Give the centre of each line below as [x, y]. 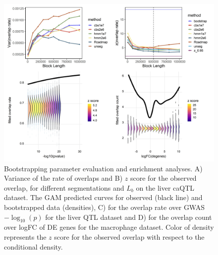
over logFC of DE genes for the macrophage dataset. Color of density [109, 227]
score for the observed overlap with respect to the [129, 236]
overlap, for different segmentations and [64, 187]
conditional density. [33, 246]
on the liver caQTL [165, 187]
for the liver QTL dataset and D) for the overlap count [129, 217]
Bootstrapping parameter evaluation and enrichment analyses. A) [103, 168]
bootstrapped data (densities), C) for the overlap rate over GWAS [104, 207]
